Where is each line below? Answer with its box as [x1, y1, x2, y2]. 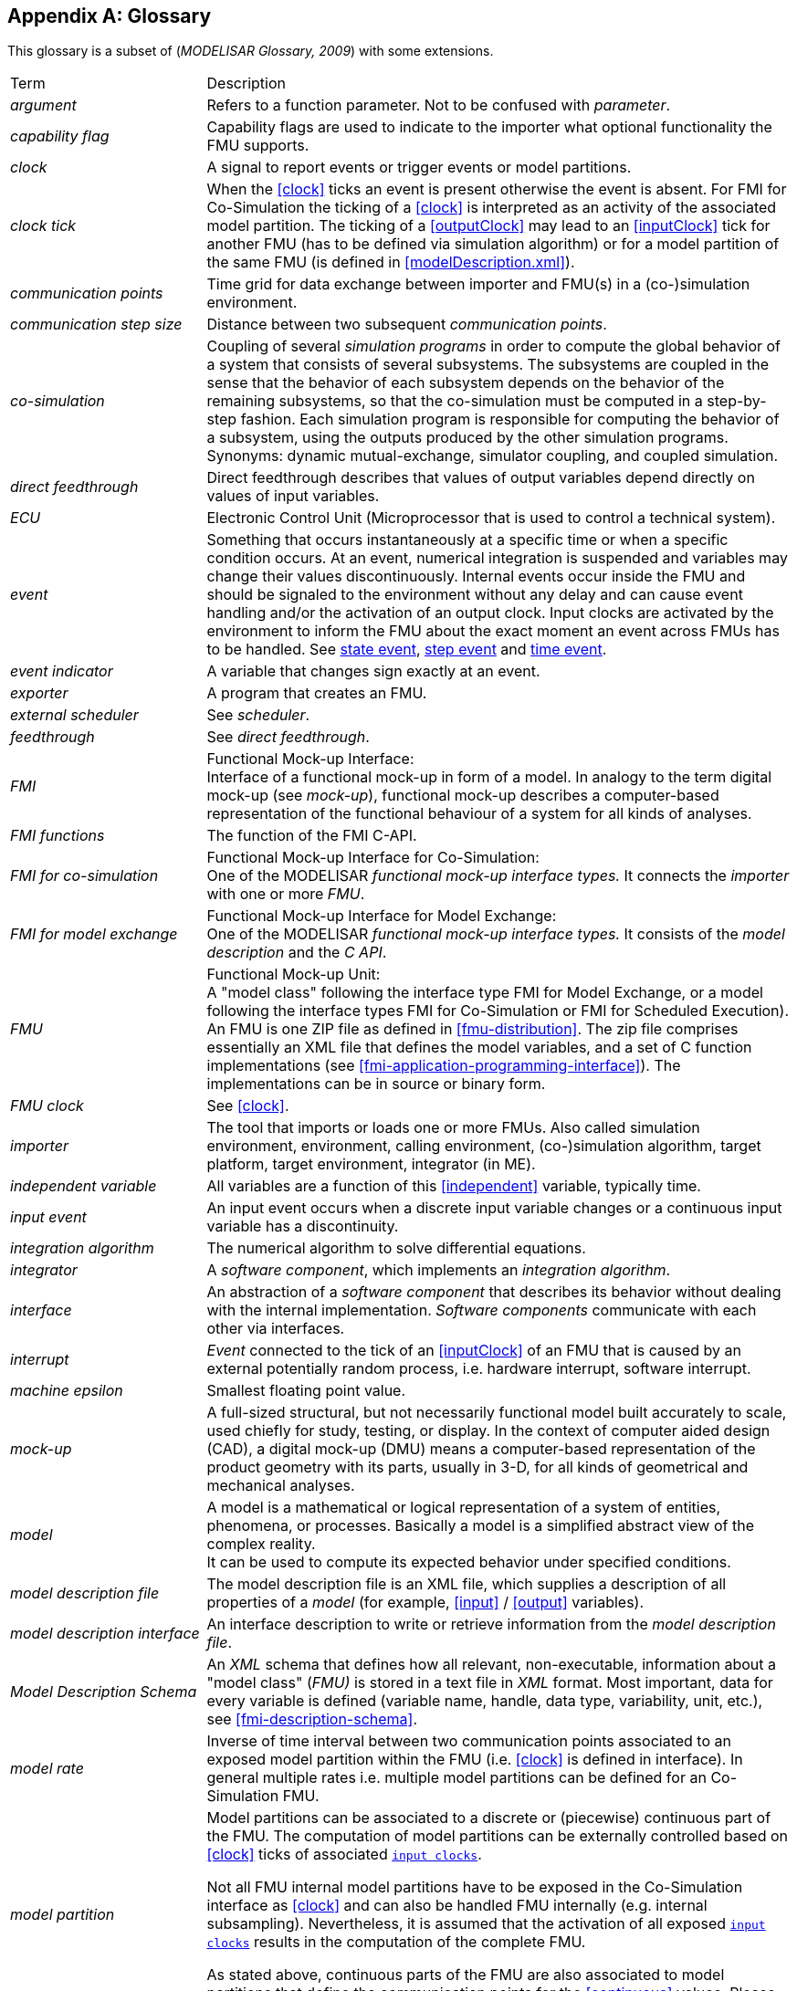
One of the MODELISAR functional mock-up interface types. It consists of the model [206, 925, 785, 944]
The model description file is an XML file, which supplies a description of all [206, 1575, 727, 1594]
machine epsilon [10, 1381, 123, 1400]
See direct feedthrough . [206, 728, 370, 747]
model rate [10, 1759, 84, 1778]
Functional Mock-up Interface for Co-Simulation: [206, 848, 540, 867]
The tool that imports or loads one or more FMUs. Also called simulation [206, 1118, 700, 1137]
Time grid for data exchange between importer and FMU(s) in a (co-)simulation [206, 275, 750, 294]
